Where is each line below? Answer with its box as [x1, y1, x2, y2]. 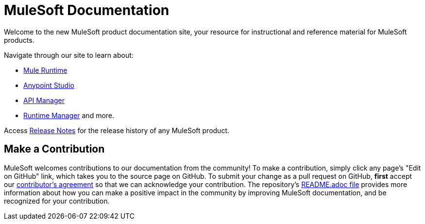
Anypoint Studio [23, 81, 74, 89]
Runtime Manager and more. [23, 111, 115, 120]
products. [4, 35, 34, 44]
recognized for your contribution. [4, 196, 110, 205]
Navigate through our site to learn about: [4, 51, 134, 59]
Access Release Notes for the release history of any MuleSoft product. [4, 126, 229, 135]
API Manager [23, 96, 65, 104]
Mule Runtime [23, 66, 68, 74]
